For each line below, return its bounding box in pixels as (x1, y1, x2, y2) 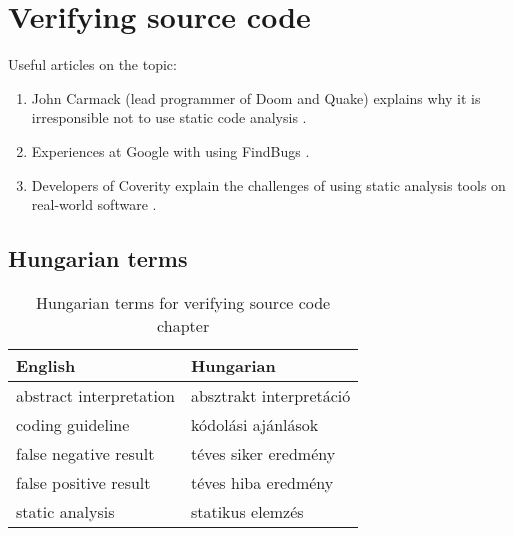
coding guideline (16, 412, 130, 436)
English (16, 353, 76, 377)
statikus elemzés (190, 499, 304, 523)
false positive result (16, 470, 151, 494)
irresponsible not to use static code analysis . (31, 107, 307, 128)
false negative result (16, 441, 155, 465)
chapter (157, 313, 210, 337)
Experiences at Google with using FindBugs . (31, 140, 310, 161)
